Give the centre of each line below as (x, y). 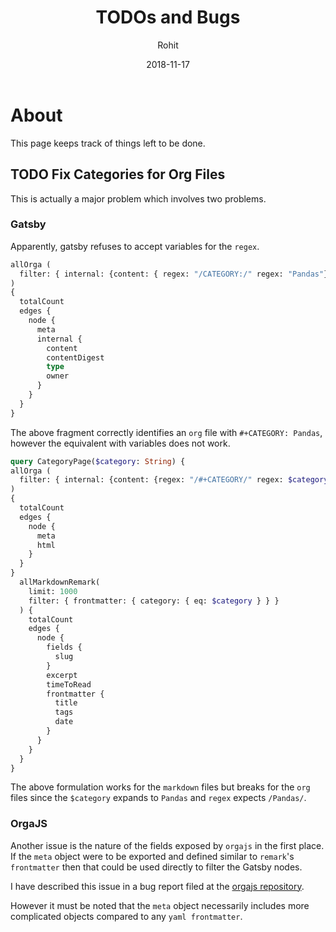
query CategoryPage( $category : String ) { (98, 461)
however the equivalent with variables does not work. (120, 443)
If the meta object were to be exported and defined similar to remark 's (152, 856)
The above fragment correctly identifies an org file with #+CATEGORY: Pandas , (166, 432)
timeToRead (69, 684)
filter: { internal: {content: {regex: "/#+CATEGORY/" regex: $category (174, 480)
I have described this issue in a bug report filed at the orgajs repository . (157, 886)
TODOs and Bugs (168, 17)
